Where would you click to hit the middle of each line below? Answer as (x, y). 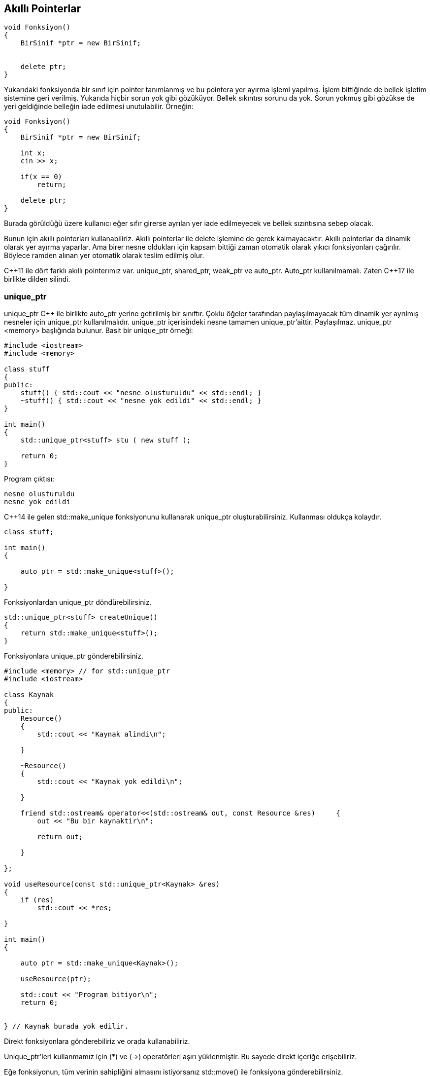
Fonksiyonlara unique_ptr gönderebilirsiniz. (74, 656)
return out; (60, 837)
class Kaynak (29, 695)
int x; (33, 153)
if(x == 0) (41, 177)
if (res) (37, 900)
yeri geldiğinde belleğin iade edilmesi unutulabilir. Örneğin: (99, 107)
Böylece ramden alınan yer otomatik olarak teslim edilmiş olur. (104, 256)
